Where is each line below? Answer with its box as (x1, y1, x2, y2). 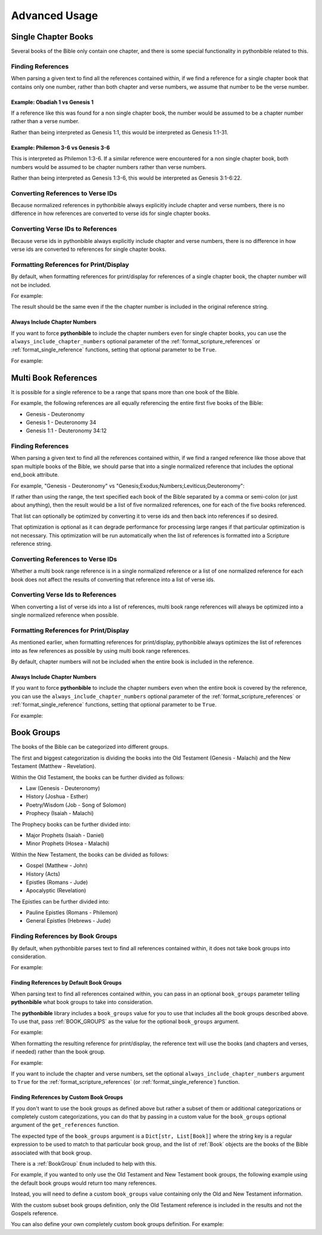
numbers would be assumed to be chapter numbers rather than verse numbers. (11, 163, 207, 170)
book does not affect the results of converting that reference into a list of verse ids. (11, 576, 216, 583)
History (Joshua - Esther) (26, 793, 89, 800)
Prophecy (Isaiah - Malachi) (26, 810, 94, 817)
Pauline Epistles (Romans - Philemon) (26, 909, 119, 916)
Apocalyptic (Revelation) (26, 887, 86, 894)
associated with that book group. (11, 1149, 92, 1156)
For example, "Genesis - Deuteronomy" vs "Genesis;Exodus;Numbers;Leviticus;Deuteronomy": (11, 482, 244, 489)
